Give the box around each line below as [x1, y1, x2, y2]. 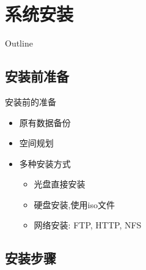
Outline [5, 37, 33, 50]
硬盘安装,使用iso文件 [34, 198, 115, 211]
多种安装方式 [19, 157, 71, 170]
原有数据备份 [19, 116, 71, 129]
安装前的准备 [5, 95, 56, 108]
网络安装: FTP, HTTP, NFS [34, 219, 142, 231]
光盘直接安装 [34, 178, 86, 190]
